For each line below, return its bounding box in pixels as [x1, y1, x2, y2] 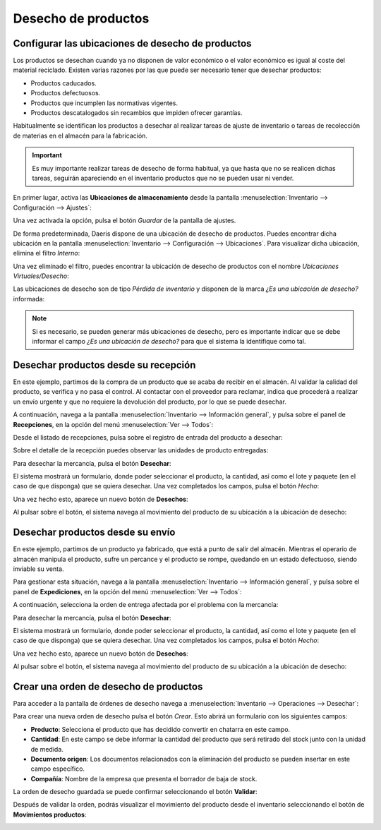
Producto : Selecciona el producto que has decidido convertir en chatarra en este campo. [30, 725, 291, 733]
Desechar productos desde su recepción [13, 359, 196, 371]
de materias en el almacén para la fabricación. [13, 131, 148, 140]
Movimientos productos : [13, 810, 87, 819]
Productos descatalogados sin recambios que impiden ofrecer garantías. [30, 109, 243, 117]
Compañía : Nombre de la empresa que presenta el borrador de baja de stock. [30, 774, 258, 783]
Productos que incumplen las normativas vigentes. [30, 99, 178, 107]
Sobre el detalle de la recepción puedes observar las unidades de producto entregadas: [13, 446, 269, 455]
